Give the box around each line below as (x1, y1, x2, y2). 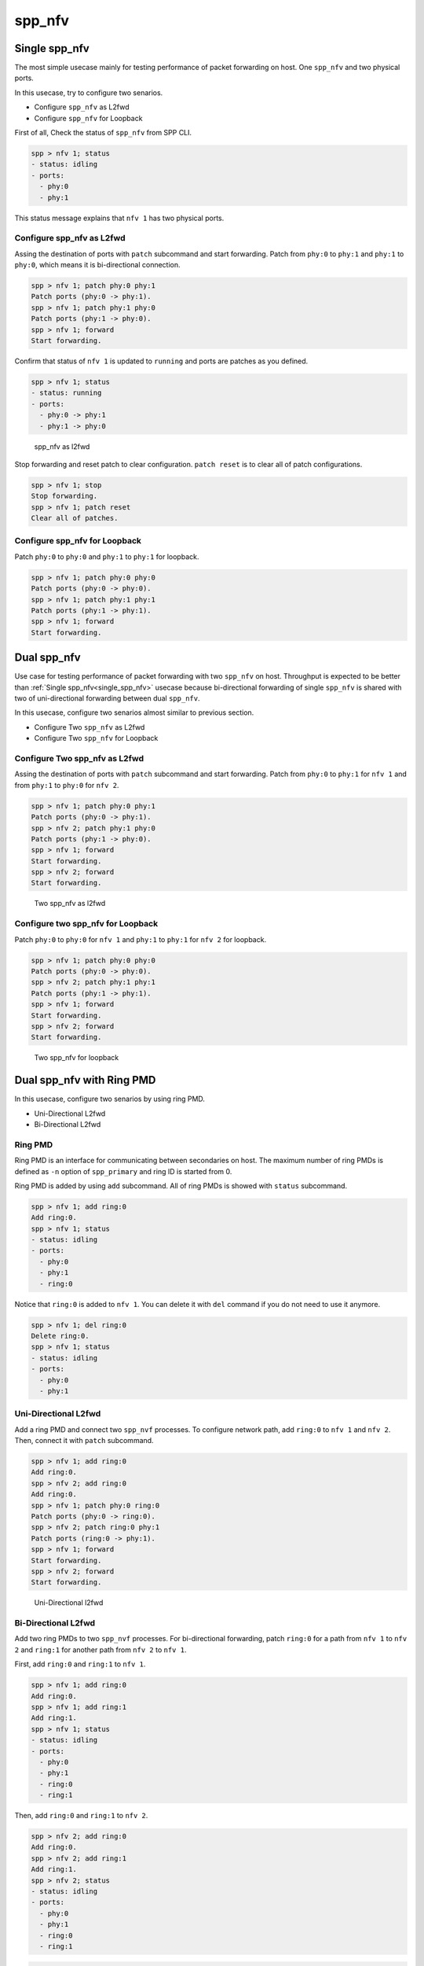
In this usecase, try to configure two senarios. (14, 87, 163, 98)
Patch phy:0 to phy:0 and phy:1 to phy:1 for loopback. (14, 551, 199, 561)
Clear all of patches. (31, 514, 119, 523)
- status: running (31, 388, 102, 397)
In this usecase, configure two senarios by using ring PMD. (14, 1094, 206, 1104)
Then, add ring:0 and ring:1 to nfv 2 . (14, 1811, 148, 1821)
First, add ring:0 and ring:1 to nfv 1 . (14, 1659, 146, 1669)
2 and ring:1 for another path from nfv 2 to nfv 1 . (14, 1644, 187, 1655)
